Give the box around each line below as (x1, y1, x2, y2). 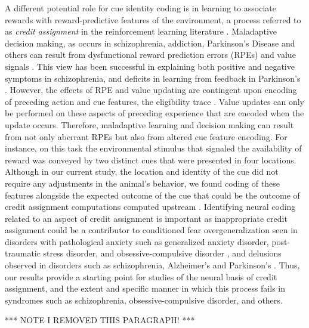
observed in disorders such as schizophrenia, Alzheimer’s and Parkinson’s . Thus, (5, 259, 300, 271)
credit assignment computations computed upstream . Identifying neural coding (5, 200, 296, 213)
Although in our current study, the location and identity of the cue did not (5, 165, 279, 178)
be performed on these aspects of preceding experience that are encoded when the (5, 107, 304, 119)
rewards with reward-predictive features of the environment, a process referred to (5, 13, 301, 26)
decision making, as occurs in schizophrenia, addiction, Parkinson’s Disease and (5, 36, 295, 49)
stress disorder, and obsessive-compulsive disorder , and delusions (43, 247, 282, 259)
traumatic (5, 247, 41, 259)
